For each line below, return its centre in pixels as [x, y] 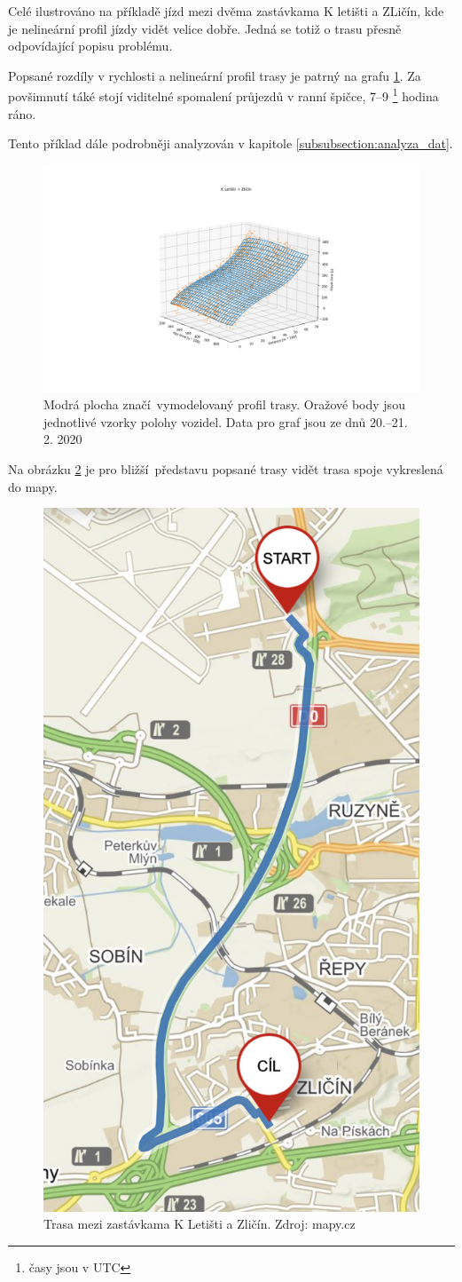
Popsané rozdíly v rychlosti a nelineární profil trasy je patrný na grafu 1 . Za [215, 75]
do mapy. [33, 486]
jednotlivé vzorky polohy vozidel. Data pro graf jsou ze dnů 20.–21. [226, 421]
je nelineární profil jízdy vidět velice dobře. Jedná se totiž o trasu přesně [205, 28]
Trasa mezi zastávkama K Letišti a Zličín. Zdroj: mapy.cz [200, 1224]
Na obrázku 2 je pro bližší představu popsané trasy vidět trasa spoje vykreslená [226, 469]
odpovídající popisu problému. [90, 46]
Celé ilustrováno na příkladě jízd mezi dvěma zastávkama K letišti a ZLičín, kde [226, 11]
